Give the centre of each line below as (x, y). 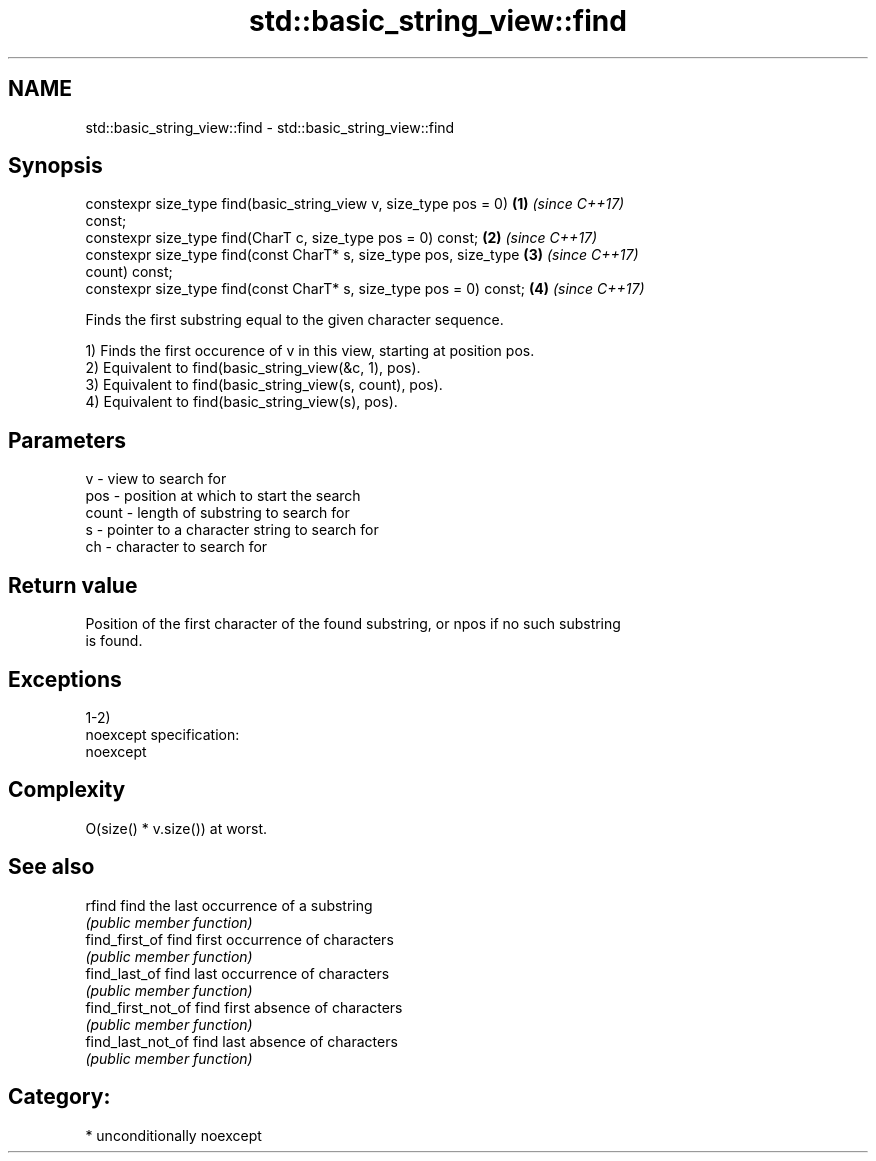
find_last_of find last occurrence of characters (237, 973)
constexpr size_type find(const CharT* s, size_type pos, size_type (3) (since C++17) (362, 255)
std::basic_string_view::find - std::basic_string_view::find (270, 127)
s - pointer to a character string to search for (232, 530)
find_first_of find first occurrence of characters (239, 939)
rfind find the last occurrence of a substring (229, 905)
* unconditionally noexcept (173, 1135)
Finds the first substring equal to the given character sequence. (294, 320)
